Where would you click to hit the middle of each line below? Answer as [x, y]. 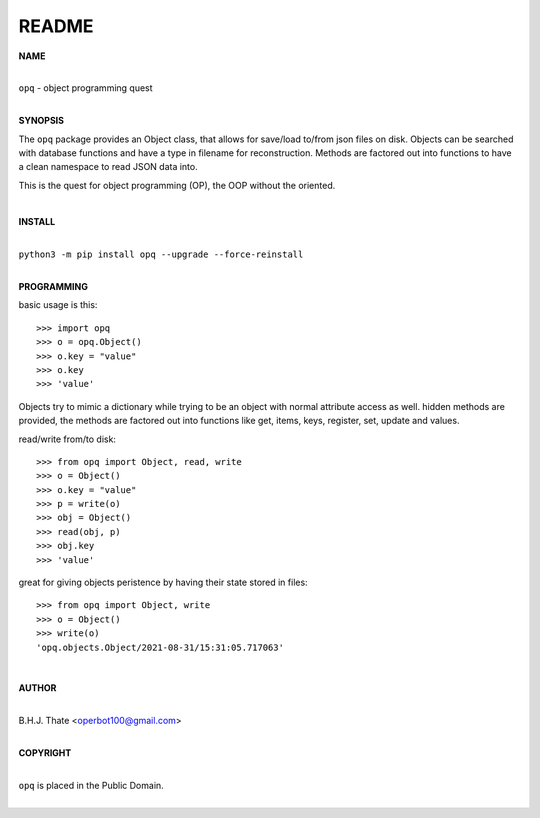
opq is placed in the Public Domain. [91, 785]
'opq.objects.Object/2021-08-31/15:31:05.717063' [160, 647]
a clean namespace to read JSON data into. [108, 167]
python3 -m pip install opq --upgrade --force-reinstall [161, 254]
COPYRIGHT [45, 752]
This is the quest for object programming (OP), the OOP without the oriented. [177, 185]
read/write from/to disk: [67, 439]
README [56, 26]
